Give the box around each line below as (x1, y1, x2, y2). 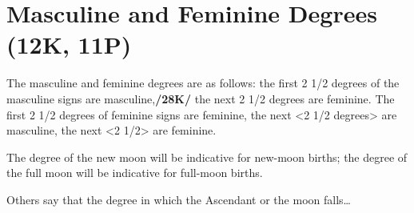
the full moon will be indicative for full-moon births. (6, 164, 263, 181)
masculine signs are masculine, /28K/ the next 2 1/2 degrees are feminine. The (6, 90, 395, 106)
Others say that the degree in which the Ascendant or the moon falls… (6, 191, 351, 207)
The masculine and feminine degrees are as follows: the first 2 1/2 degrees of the (6, 74, 400, 91)
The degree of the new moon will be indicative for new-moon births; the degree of (6, 148, 408, 165)
